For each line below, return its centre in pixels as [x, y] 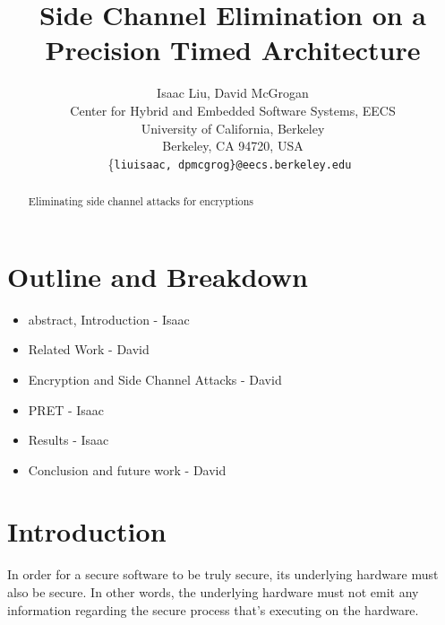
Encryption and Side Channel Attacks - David [155, 379]
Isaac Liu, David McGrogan [233, 93]
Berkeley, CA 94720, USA [233, 146]
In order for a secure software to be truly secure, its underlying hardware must [223, 574]
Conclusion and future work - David [127, 469]
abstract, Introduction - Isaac [109, 319]
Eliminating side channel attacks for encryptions [141, 201]
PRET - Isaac [66, 409]
